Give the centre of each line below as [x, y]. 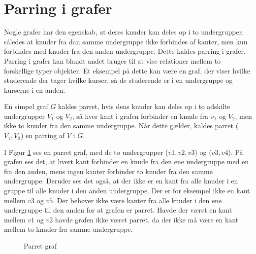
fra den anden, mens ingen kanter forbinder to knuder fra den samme [108, 171]
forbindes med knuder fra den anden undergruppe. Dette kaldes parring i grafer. [125, 51]
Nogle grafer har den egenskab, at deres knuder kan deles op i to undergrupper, [124, 32]
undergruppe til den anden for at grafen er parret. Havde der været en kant [118, 210]
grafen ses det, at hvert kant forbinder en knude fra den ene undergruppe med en [127, 162]
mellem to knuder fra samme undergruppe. [68, 229]
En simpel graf [26, 106]
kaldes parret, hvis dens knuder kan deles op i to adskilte [144, 106]
